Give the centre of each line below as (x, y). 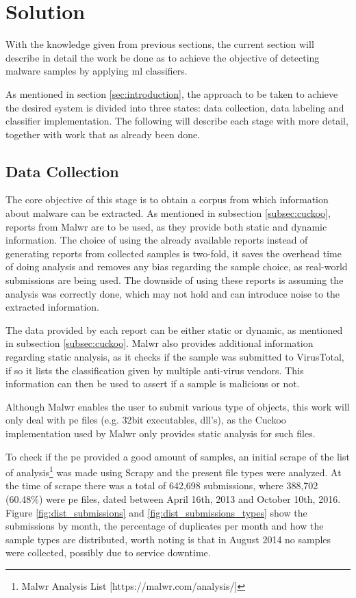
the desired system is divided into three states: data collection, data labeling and (175, 107)
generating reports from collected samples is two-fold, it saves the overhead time (174, 253)
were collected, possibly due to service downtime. (108, 552)
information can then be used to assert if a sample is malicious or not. (153, 383)
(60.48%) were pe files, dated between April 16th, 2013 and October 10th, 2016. (173, 499)
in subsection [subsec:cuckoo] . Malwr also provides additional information (160, 343)
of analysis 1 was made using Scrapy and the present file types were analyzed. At (174, 471)
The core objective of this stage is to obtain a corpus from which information (167, 199)
